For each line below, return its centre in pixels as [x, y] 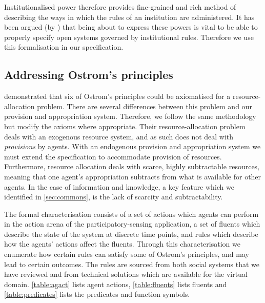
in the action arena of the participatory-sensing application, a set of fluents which [132, 224]
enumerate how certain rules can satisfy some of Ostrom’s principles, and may [127, 254]
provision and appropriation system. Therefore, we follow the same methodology [130, 116]
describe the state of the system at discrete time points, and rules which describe [131, 234]
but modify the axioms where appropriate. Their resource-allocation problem [125, 126]
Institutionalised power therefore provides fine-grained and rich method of [120, 7]
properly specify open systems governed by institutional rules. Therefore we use [129, 37]
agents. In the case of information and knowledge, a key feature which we [119, 186]
